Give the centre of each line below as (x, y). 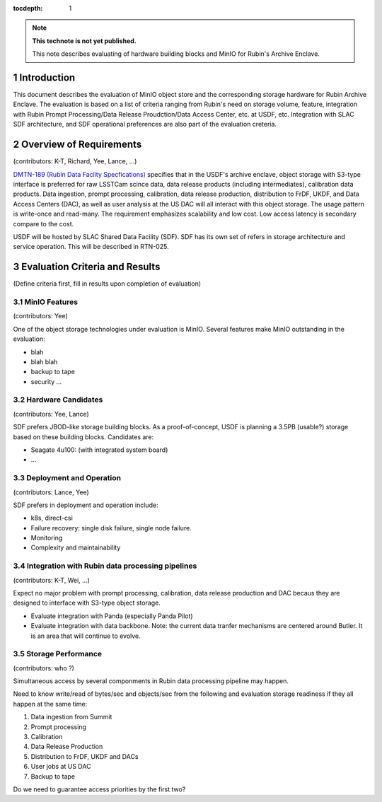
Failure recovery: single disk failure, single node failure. (111, 528)
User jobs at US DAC (61, 767)
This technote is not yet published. (85, 41)
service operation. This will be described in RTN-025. (91, 247)
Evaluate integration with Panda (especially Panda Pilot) (112, 616)
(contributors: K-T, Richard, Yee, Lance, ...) (75, 161)
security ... (46, 381)
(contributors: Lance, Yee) (51, 492)
